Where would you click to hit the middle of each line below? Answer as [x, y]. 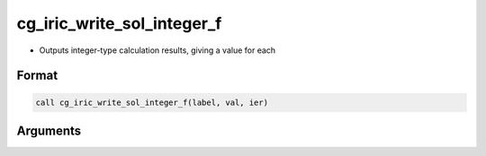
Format [37, 76]
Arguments [49, 130]
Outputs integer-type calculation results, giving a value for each [157, 50]
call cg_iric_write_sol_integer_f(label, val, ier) [152, 102]
